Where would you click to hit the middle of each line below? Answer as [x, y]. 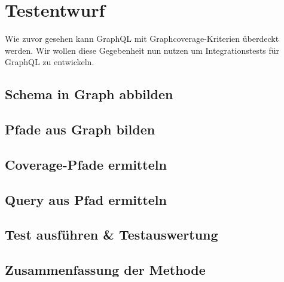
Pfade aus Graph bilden [80, 129]
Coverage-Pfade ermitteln [86, 164]
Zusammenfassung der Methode [105, 270]
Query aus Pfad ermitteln [86, 199]
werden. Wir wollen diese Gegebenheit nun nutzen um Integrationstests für [142, 50]
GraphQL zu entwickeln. [50, 62]
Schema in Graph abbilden [89, 94]
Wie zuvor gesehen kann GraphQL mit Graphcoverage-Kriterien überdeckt [142, 39]
